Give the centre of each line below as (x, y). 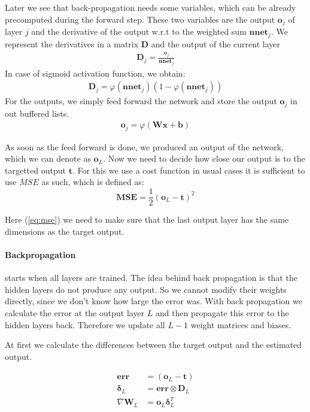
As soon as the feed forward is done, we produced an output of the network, (144, 146)
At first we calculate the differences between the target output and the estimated (154, 345)
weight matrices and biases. (241, 324)
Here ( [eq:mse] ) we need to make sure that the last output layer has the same (147, 219)
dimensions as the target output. (65, 231)
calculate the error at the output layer (75, 312)
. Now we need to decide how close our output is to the (204, 158)
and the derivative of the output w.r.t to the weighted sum (139, 31)
